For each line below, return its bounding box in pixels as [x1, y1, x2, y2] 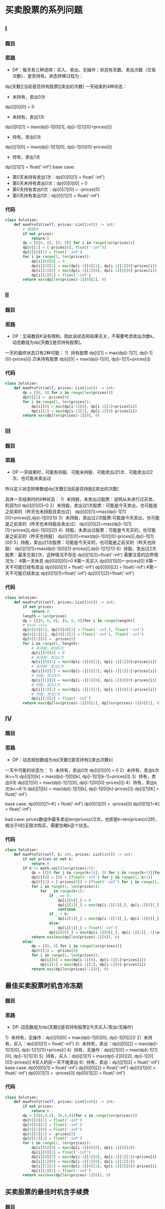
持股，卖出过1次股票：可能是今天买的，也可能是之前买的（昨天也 [20, 539, 152, 545]
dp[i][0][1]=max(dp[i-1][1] [75, 509, 127, 514]
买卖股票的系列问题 [5, 4, 83, 16]
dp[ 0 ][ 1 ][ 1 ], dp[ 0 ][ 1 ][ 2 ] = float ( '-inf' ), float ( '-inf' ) [23, 632, 144, 637]
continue [57, 907, 76, 912]
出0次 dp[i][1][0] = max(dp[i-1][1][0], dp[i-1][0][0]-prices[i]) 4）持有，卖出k [5, 779, 157, 785]
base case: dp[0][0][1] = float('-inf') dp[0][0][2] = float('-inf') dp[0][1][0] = [5, 1065, 156, 1071]
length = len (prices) [23, 614, 67, 619]
